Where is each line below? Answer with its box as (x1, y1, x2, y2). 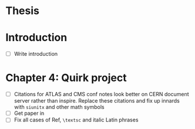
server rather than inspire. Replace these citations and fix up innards (14, 97, 180, 104)
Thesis (5, 4, 39, 18)
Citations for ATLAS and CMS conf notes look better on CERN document (14, 91, 189, 98)
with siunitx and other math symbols (14, 104, 105, 111)
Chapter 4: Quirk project (5, 72, 127, 84)
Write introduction (14, 50, 58, 57)
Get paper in (14, 110, 45, 117)
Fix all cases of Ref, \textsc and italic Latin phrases (14, 116, 139, 124)
